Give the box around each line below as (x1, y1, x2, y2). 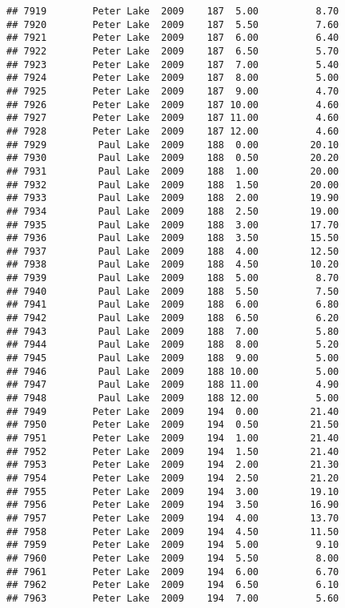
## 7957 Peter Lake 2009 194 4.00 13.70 (6, 512, 339, 524)
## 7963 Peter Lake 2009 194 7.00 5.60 (6, 592, 339, 604)
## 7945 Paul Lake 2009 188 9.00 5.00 (6, 352, 339, 364)
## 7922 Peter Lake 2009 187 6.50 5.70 (6, 45, 339, 57)
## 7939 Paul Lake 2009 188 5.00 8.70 (6, 272, 339, 284)
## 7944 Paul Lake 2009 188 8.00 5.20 (6, 339, 339, 351)
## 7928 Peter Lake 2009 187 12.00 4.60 (6, 125, 339, 137)
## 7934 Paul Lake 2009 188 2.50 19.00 (6, 205, 339, 217)
